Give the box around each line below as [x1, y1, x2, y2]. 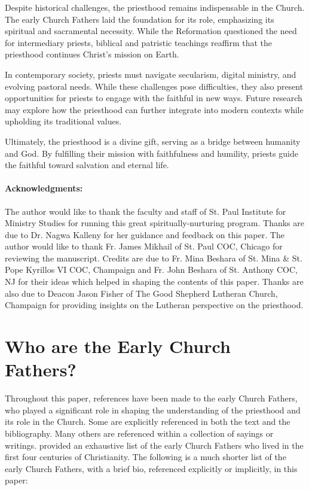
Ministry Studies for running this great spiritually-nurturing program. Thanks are [5, 217, 305, 229]
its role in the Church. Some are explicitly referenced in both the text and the [5, 415, 290, 428]
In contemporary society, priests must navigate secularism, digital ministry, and [5, 68, 296, 80]
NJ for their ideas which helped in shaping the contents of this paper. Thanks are [5, 275, 304, 288]
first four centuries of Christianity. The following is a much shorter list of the [5, 451, 286, 463]
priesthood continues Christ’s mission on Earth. [5, 48, 179, 60]
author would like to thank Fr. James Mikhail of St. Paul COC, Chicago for [5, 240, 283, 252]
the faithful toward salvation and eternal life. [5, 159, 169, 171]
